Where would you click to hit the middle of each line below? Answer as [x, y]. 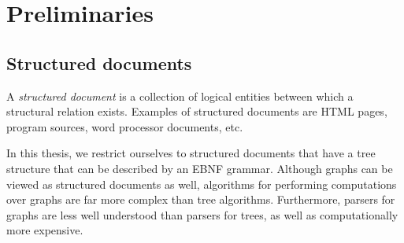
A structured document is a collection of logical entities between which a [180, 96]
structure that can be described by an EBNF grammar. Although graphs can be [200, 168]
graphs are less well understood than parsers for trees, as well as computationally [202, 214]
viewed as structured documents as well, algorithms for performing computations [202, 184]
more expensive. [45, 230]
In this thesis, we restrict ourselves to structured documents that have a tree [191, 153]
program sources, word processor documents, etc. [125, 126]
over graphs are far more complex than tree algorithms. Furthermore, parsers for [201, 199]
